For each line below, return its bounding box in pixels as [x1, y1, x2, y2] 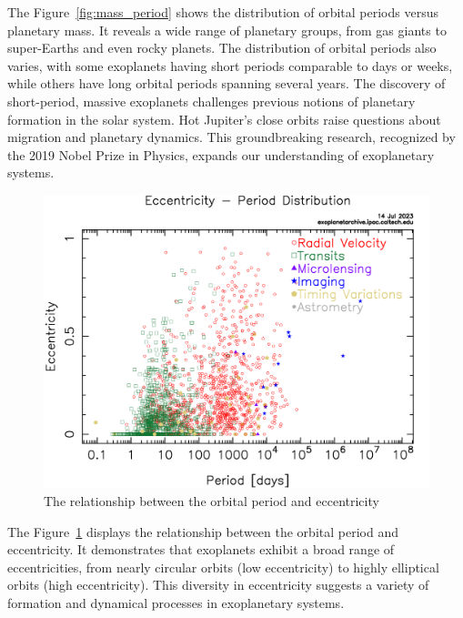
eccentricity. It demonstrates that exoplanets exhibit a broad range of [7, 540, 395, 559]
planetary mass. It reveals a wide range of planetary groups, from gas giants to [7, 20, 447, 39]
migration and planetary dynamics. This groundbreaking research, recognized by [7, 127, 456, 147]
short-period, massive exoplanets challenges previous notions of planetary [7, 91, 416, 110]
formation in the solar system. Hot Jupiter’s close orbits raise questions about [7, 109, 441, 128]
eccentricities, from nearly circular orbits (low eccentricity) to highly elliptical [7, 557, 439, 576]
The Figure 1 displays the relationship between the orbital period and [7, 522, 398, 541]
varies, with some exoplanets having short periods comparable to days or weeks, [7, 56, 453, 75]
